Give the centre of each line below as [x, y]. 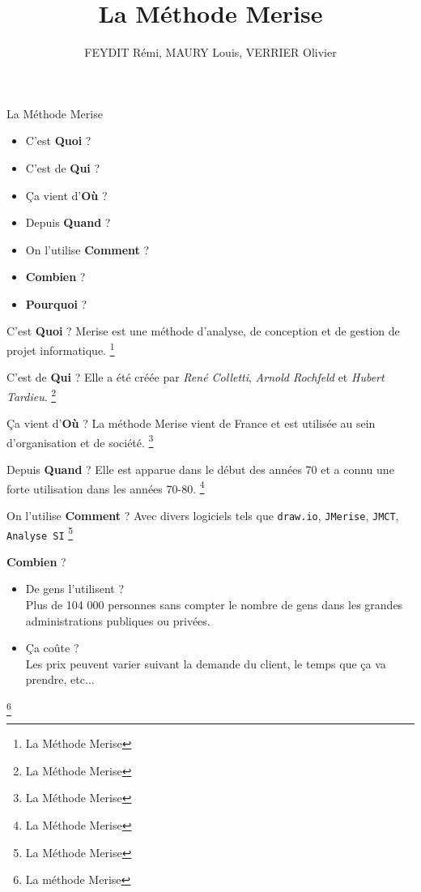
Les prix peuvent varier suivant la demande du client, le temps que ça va [206, 663]
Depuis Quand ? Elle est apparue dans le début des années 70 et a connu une [200, 469]
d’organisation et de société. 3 [80, 441]
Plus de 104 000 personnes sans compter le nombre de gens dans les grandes [214, 604]
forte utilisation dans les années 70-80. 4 [106, 487]
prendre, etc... [60, 679]
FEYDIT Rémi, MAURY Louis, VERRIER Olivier [210, 52]
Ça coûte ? [52, 648]
